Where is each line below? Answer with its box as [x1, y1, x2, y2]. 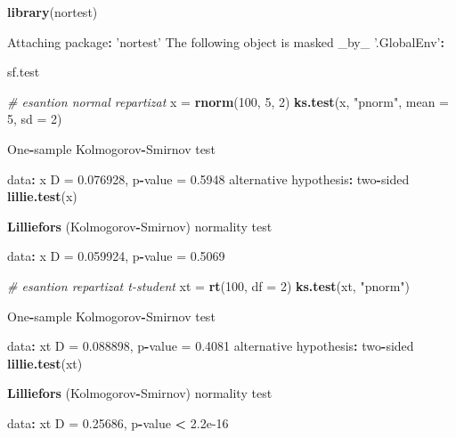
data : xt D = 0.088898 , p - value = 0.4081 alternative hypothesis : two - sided [7, 337, 414, 355]
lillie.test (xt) [7, 353, 83, 372]
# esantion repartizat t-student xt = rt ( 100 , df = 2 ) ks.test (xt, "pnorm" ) [7, 276, 411, 295]
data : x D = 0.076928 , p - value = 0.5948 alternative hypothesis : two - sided [7, 169, 410, 188]
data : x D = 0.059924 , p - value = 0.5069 [7, 247, 225, 265]
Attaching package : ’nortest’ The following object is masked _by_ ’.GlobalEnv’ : [7, 32, 444, 51]
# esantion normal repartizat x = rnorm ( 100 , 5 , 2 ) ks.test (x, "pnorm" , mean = [7, 92, 450, 110]
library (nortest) [7, 3, 98, 20]
